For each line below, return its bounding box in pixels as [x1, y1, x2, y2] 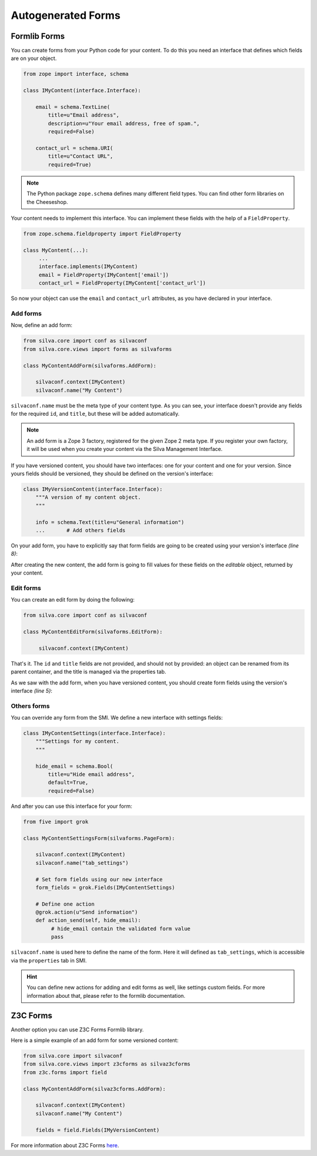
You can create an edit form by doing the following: [11, 596, 135, 603]
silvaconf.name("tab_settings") [35, 859, 129, 866]
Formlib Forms [11, 31, 65, 41]
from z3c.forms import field [23, 1069, 107, 1075]
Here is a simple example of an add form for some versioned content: [11, 1037, 179, 1044]
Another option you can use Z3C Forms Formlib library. [11, 1026, 144, 1033]
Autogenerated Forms [11, 9, 120, 22]
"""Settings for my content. [35, 738, 120, 745]
